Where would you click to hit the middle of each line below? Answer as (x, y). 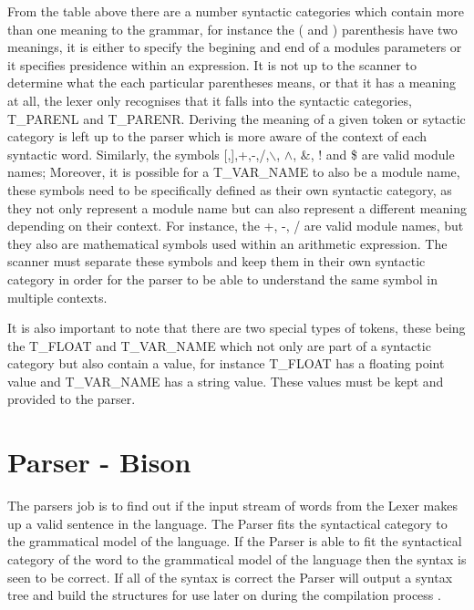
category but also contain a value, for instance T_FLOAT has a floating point (226, 363)
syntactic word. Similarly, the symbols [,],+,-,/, (139, 154)
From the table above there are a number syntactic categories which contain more (236, 11)
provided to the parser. (72, 399)
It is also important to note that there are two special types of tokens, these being (237, 328)
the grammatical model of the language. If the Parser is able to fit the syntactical (235, 541)
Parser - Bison (99, 462)
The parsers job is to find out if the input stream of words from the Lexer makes (232, 506)
